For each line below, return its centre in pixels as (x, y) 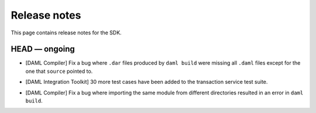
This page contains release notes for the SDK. (66, 33)
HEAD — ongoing (43, 49)
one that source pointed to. (59, 71)
